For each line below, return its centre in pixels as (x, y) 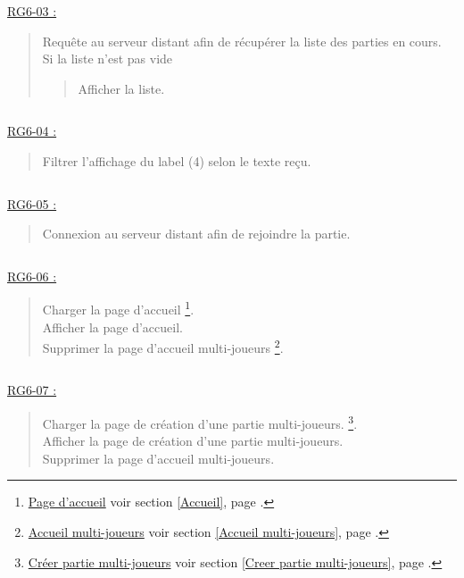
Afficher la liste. (121, 88)
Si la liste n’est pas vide (108, 59)
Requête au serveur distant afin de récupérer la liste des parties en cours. (242, 41)
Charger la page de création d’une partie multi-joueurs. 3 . (200, 422)
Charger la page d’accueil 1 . (118, 308)
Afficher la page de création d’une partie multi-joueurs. (193, 441)
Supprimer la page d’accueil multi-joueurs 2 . (163, 346)
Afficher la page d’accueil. (112, 327)
